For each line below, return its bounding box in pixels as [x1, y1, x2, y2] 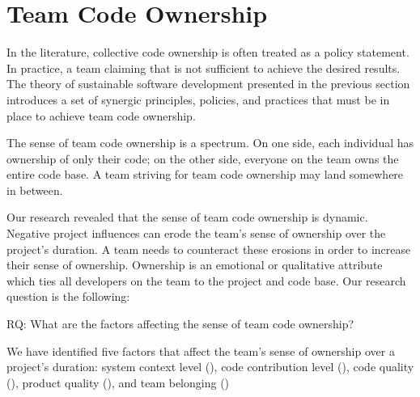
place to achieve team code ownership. [6, 107, 196, 124]
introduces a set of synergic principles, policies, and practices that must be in [6, 91, 390, 108]
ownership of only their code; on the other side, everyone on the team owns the [6, 150, 399, 167]
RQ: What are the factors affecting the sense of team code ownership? [6, 315, 354, 332]
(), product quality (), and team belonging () [6, 374, 230, 391]
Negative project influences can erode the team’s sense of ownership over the [6, 225, 386, 242]
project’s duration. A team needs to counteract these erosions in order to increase [6, 240, 411, 257]
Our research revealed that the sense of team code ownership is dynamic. [6, 209, 368, 226]
